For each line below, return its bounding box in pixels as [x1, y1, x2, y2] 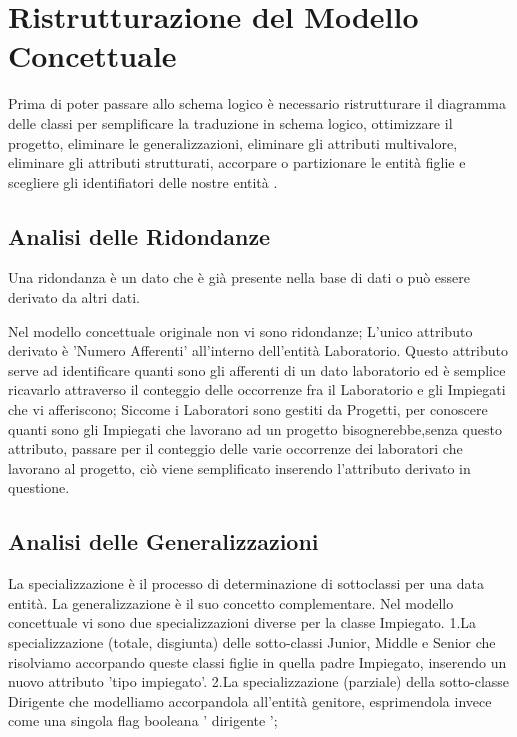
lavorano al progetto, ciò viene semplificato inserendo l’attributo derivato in [8, 457, 471, 478]
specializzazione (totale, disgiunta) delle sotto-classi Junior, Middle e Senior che [8, 632, 496, 652]
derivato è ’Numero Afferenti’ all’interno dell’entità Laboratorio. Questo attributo [8, 340, 508, 361]
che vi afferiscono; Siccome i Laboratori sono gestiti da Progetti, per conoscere [8, 399, 488, 420]
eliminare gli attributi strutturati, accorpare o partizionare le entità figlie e [8, 152, 466, 173]
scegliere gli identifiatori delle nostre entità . [8, 171, 278, 192]
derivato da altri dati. [8, 287, 140, 308]
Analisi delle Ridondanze [8, 220, 271, 251]
